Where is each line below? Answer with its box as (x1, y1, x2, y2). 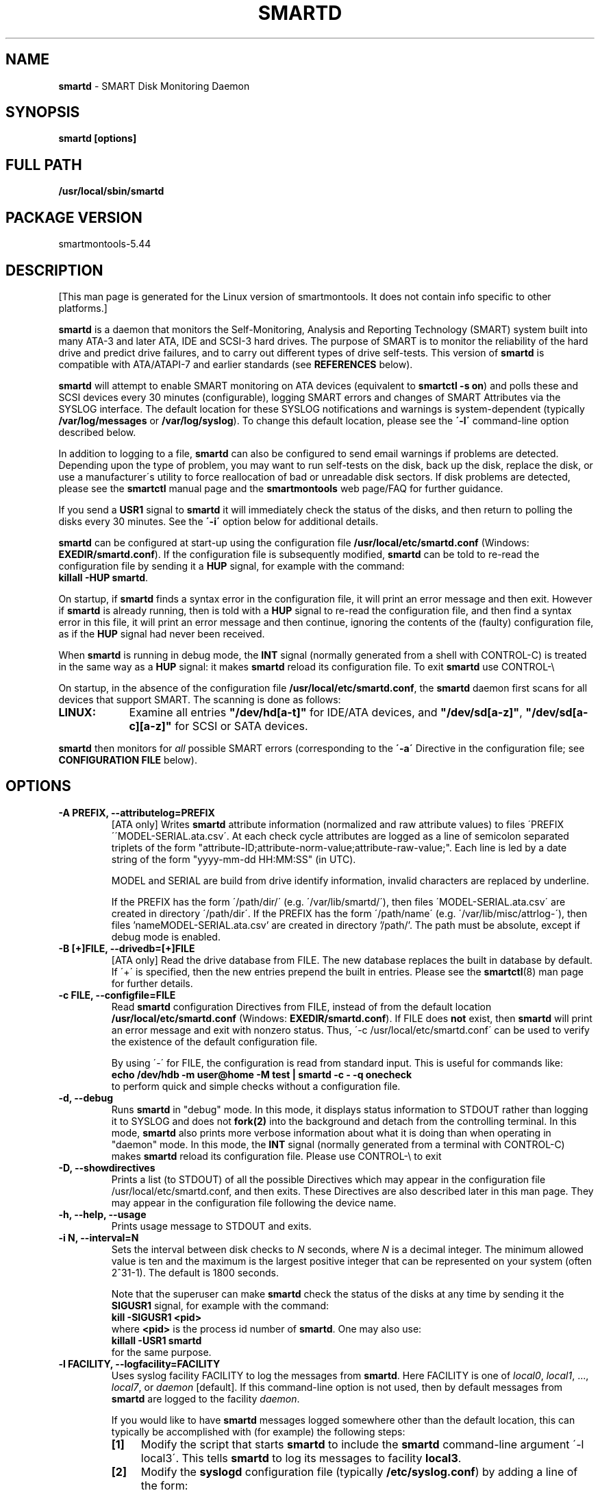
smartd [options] (58, 132, 137, 145)
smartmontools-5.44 (58, 238, 151, 250)
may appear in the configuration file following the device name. (111, 1196, 397, 1209)
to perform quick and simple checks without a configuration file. (111, 1080, 401, 1092)
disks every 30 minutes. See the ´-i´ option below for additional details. (58, 515, 379, 527)
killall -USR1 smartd (111, 1334, 202, 1346)
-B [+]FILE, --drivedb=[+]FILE (58, 942, 195, 954)
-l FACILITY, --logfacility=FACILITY (58, 1357, 221, 1370)
